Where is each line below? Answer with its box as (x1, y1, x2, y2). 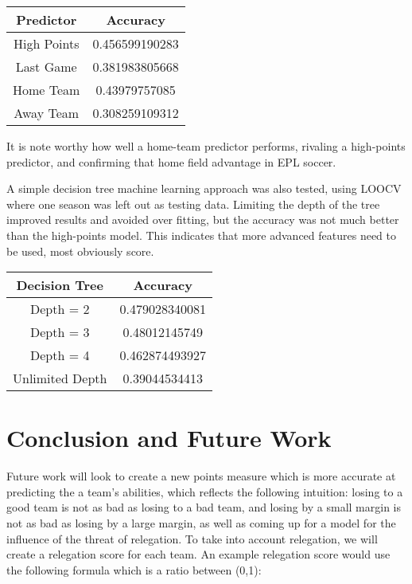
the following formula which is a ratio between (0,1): (6, 561, 262, 578)
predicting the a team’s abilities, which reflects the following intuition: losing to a (6, 483, 403, 500)
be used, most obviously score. (6, 242, 154, 259)
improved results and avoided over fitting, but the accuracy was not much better (6, 211, 399, 228)
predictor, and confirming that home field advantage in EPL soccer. (6, 153, 336, 170)
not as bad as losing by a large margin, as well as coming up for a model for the (6, 515, 396, 531)
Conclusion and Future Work (6, 421, 332, 454)
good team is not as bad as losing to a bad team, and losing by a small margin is (6, 499, 401, 515)
